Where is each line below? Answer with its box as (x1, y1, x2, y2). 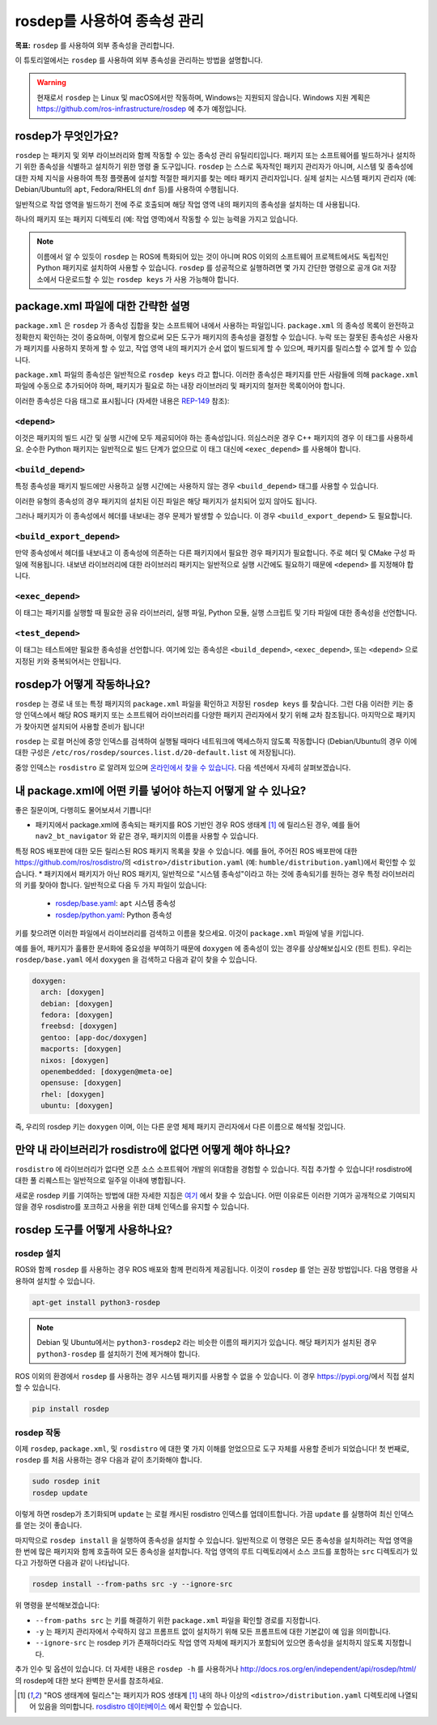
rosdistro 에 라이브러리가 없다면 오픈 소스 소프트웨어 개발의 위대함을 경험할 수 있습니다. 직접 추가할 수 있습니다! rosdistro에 (15, 1164, 413, 1174)
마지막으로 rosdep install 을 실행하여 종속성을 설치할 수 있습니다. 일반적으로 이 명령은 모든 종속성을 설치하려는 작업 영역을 (15, 1535, 414, 1545)
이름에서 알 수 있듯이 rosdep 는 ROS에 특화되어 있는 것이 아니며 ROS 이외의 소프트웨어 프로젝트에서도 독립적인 (36, 251, 389, 261)
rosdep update (32, 1488, 88, 1497)
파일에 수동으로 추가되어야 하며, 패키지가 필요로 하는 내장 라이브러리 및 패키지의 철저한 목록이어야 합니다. (15, 381, 346, 391)
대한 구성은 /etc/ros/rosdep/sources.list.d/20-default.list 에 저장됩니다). (15, 748, 296, 758)
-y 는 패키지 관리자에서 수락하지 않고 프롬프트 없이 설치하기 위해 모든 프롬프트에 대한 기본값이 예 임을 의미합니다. (35, 1627, 392, 1637)
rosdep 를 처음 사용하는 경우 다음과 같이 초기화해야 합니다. (15, 1455, 202, 1465)
